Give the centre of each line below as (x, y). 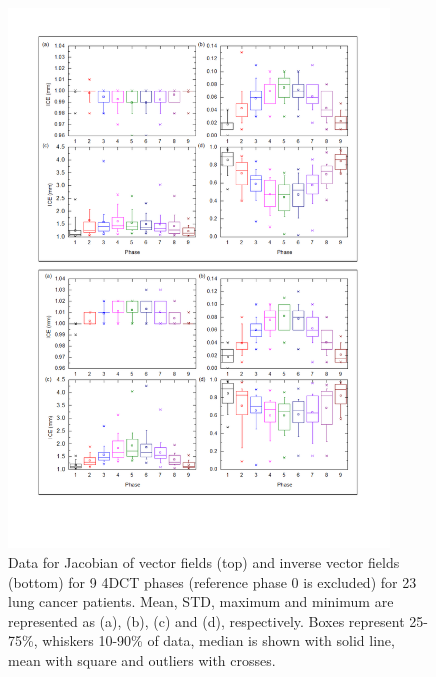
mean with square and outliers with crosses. (142, 660)
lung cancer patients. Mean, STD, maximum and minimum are (201, 601)
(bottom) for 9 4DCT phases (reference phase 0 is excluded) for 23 (212, 581)
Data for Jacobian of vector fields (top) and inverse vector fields (204, 562)
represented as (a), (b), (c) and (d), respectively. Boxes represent (206, 620)
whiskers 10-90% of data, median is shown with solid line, (218, 640)
